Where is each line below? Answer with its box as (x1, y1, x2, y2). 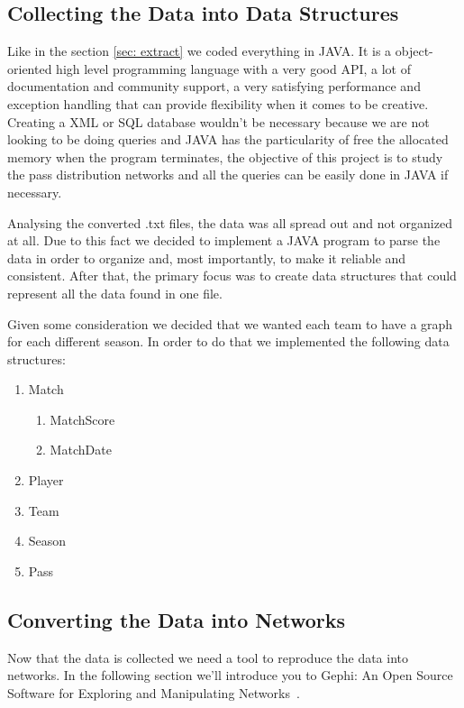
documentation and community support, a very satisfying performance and (7, 77, 421, 96)
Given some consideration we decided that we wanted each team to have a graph (7, 314, 453, 333)
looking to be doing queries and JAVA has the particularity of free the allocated (7, 130, 449, 149)
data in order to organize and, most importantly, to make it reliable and (7, 248, 406, 267)
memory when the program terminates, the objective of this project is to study (7, 147, 443, 166)
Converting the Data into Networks (7, 605, 346, 633)
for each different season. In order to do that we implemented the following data (7, 332, 450, 351)
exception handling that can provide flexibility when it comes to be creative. (7, 94, 429, 113)
